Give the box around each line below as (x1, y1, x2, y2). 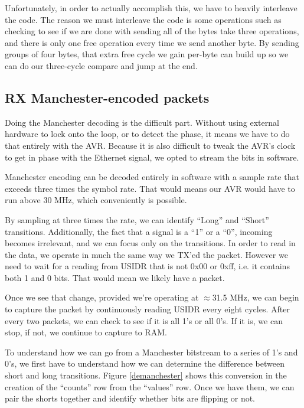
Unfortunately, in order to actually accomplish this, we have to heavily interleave (5, 2, 298, 14)
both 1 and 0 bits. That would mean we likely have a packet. (5, 271, 225, 283)
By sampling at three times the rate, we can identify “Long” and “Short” (5, 213, 269, 226)
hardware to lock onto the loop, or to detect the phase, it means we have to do (5, 128, 290, 140)
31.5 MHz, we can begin (212, 291, 299, 303)
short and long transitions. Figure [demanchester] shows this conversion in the (5, 369, 287, 381)
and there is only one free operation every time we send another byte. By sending (5, 36, 299, 48)
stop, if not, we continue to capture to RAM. (5, 326, 167, 338)
